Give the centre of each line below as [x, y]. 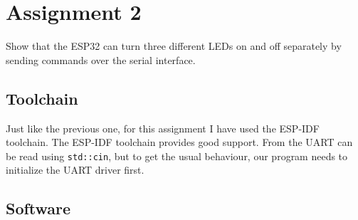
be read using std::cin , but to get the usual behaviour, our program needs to [177, 156]
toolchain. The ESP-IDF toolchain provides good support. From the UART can [179, 142]
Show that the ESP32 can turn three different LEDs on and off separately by [174, 46]
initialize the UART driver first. [75, 170]
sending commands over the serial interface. [101, 59]
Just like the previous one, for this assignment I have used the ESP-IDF [163, 128]
